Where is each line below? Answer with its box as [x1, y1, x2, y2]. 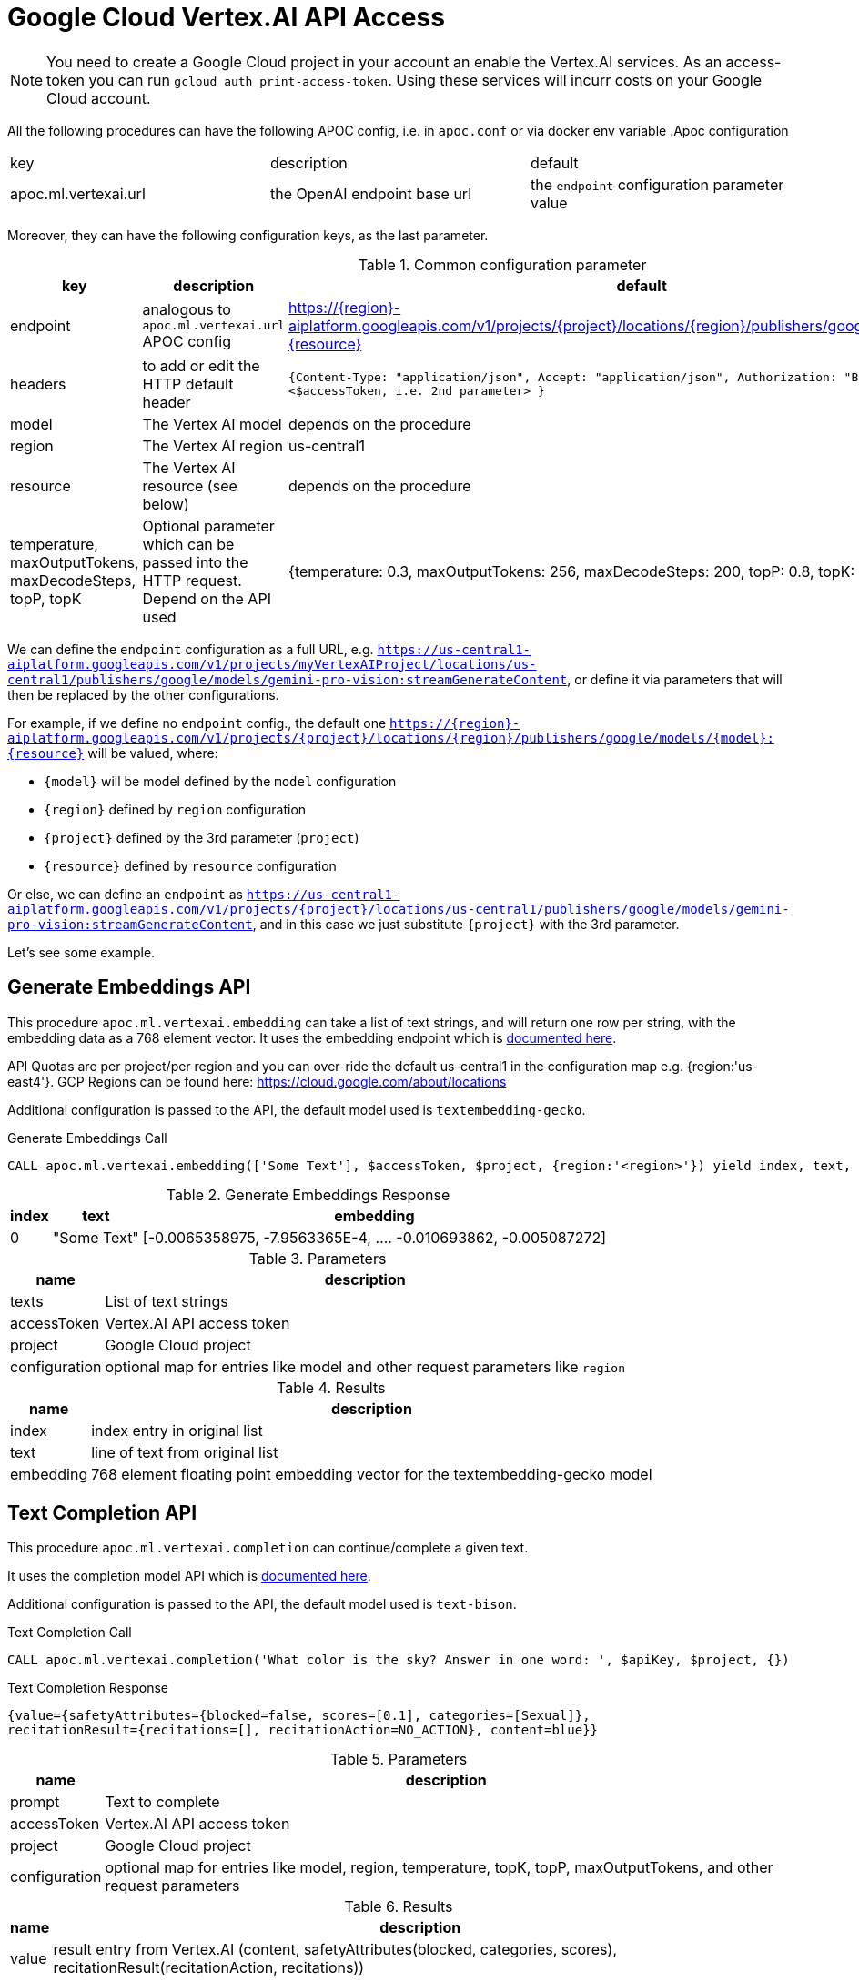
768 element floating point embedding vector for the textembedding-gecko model [91, 1464, 652, 1483]
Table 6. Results [344, 1897, 453, 1916]
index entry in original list [91, 1421, 263, 1440]
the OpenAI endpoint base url [269, 184, 472, 203]
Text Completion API [7, 1502, 197, 1525]
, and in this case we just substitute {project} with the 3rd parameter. [252, 915, 680, 932]
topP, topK [10, 589, 82, 608]
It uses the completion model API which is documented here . [7, 1568, 371, 1584]
